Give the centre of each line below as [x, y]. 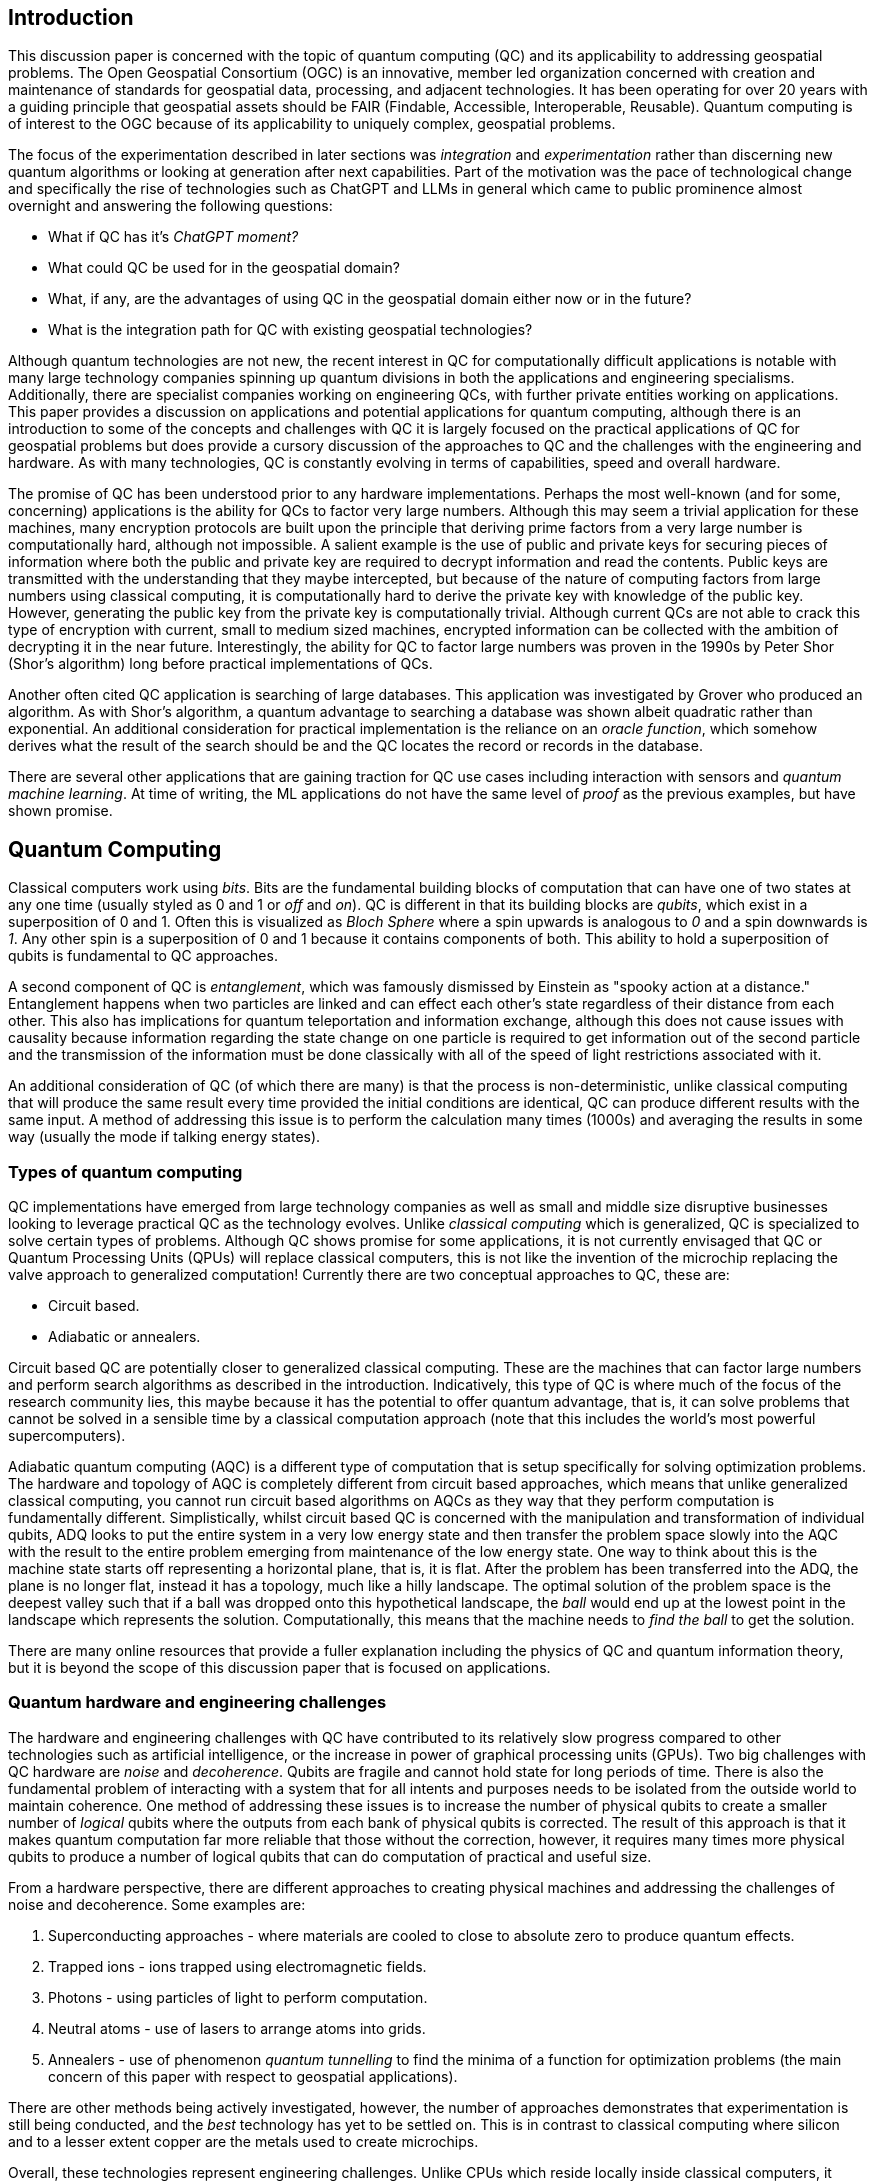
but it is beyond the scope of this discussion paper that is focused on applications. [279, 1668]
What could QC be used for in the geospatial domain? [224, 268]
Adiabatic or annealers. [124, 1337]
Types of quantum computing [125, 1171]
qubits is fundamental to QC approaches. [143, 956]
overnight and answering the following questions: [170, 206]
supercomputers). [67, 1436]
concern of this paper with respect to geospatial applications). [253, 2076]
